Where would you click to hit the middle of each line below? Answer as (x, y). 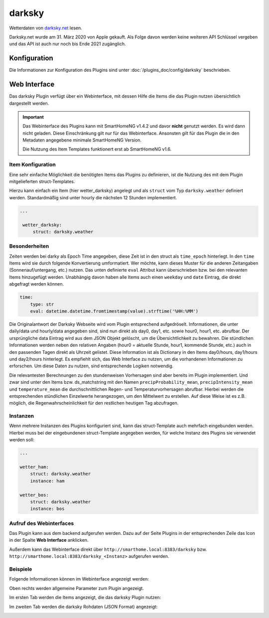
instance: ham (47, 481)
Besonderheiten (29, 246)
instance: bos (47, 509)
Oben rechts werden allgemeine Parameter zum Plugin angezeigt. (76, 588)
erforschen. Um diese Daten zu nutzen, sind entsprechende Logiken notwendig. (91, 366)
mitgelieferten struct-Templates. (42, 181)
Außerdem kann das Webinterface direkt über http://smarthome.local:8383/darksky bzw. (108, 549)
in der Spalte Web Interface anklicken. (49, 540)
